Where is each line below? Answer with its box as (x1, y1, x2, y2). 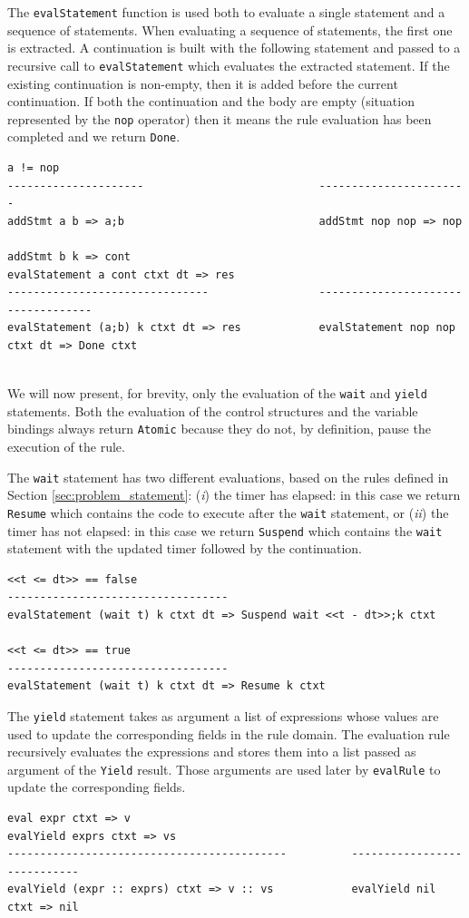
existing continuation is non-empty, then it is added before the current (7, 73, 398, 93)
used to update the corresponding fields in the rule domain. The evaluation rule (7, 724, 450, 743)
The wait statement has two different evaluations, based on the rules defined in (7, 467, 449, 486)
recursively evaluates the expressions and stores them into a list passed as (7, 742, 416, 761)
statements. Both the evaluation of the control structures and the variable (7, 401, 418, 420)
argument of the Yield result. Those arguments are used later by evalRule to (7, 759, 441, 778)
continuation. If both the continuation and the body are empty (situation (7, 92, 415, 111)
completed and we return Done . (7, 127, 181, 146)
